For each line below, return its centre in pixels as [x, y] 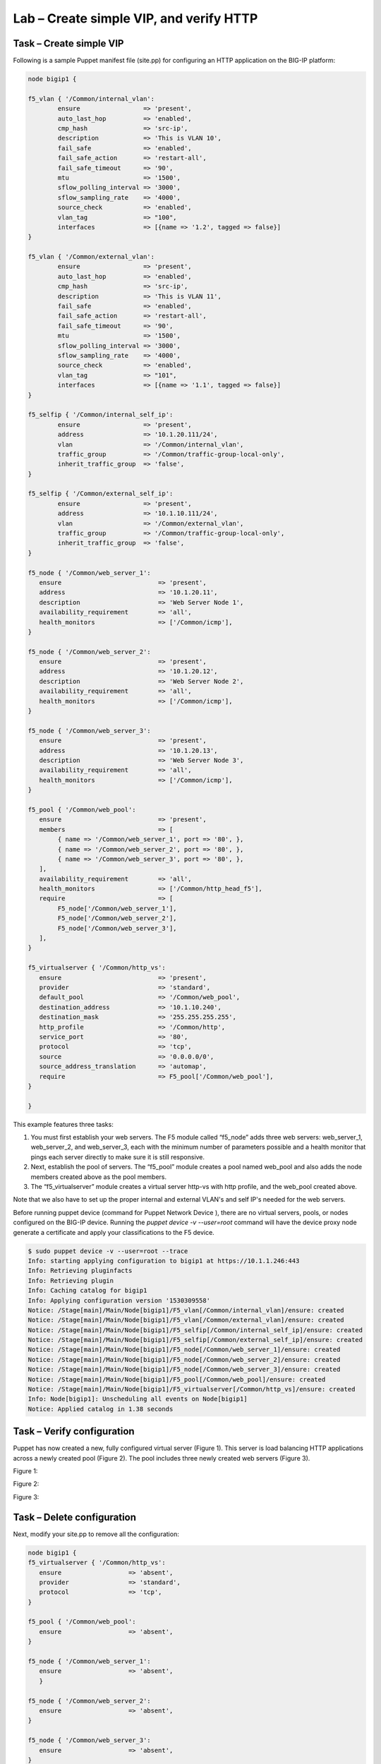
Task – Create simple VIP [68, 43]
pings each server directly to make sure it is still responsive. [117, 1156]
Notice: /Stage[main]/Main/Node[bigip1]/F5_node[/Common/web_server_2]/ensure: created [184, 1359]
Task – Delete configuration [75, 1517]
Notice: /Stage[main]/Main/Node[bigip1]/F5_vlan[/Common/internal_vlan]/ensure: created [186, 1310]
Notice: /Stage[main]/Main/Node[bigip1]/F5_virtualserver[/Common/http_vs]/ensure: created [192, 1389]
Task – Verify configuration [74, 1431]
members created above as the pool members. [99, 1177]
